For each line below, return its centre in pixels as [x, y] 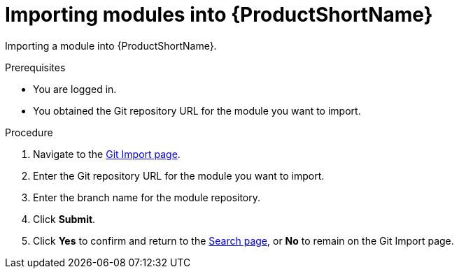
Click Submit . [64, 219]
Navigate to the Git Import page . [107, 154]
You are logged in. [75, 89]
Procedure [29, 132]
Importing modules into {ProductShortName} [219, 15]
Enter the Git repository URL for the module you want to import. [179, 175]
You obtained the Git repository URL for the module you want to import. [197, 110]
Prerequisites [35, 67]
